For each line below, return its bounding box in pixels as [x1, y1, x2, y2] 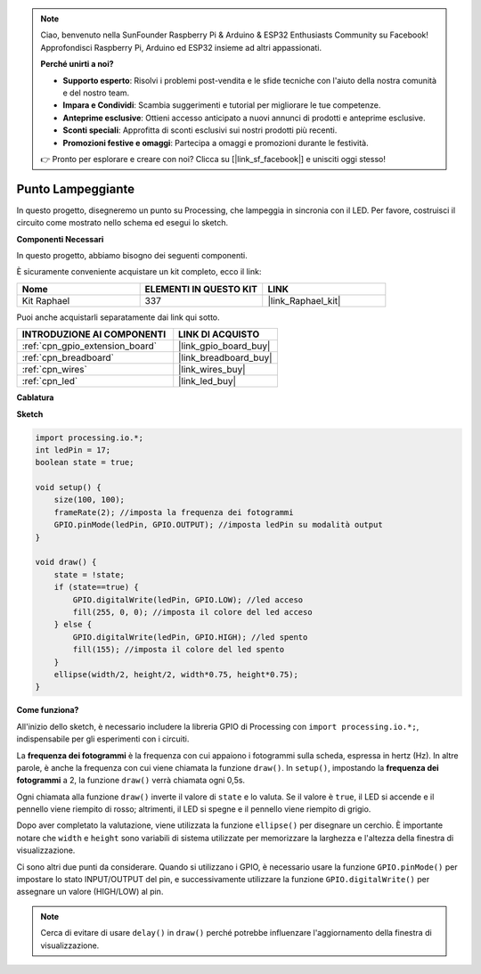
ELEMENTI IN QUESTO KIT [144, 282, 258, 295]
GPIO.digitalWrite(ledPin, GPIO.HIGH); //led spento [72, 632, 308, 642]
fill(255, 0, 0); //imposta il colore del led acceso [72, 607, 313, 617]
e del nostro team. [62, 87, 130, 98]
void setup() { [35, 482, 102, 493]
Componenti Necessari [16, 233, 104, 244]
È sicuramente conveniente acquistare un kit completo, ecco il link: [16, 266, 262, 277]
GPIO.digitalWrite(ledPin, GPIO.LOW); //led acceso [72, 594, 304, 605]
